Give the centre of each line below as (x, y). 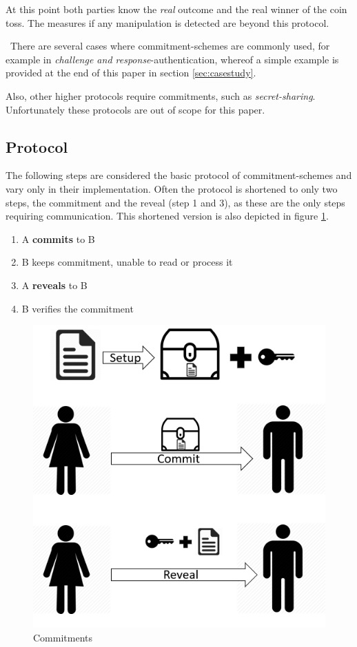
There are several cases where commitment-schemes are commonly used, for (170, 46)
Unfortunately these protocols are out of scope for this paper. (135, 109)
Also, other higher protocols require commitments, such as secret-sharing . (161, 95)
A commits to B (58, 238)
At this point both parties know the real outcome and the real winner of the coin (176, 9)
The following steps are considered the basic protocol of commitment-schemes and (179, 175)
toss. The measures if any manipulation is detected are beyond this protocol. (167, 22)
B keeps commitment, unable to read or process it (127, 262)
